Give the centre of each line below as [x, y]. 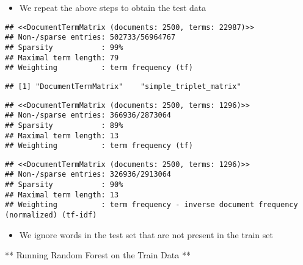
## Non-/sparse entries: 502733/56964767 [90, 37]
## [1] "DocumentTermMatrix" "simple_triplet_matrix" [123, 86]
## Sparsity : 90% [64, 185]
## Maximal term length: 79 [62, 58]
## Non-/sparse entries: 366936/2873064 [88, 115]
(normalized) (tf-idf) [51, 215]
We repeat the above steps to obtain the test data [113, 7]
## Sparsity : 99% [64, 47]
